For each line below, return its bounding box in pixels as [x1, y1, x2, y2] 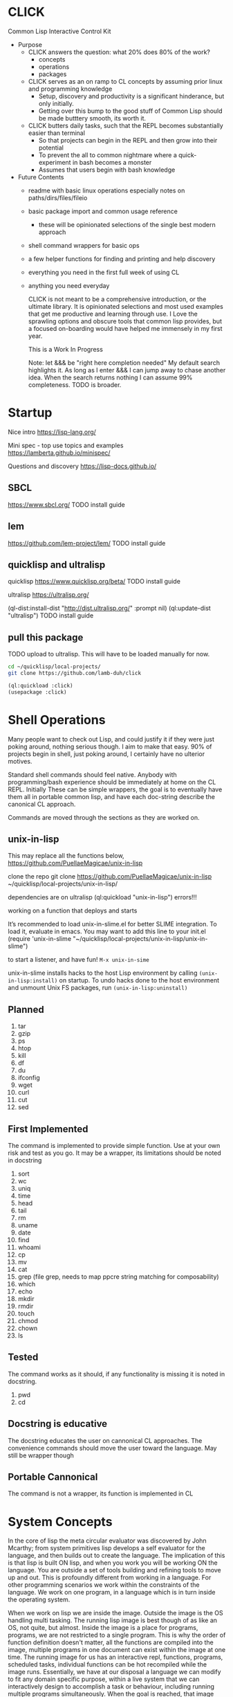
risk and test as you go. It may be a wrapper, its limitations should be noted [8, 1149, 222, 1157]
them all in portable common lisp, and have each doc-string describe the [8, 792, 215, 800]
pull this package [8, 631, 84, 643]
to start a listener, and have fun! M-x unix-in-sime [8, 955, 149, 964]
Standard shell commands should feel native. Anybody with [8, 770, 177, 779]
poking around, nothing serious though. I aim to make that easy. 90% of [8, 742, 212, 751]
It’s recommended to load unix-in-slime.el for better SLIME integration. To [8, 920, 217, 928]
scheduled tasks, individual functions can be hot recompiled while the [8, 1660, 207, 1669]
